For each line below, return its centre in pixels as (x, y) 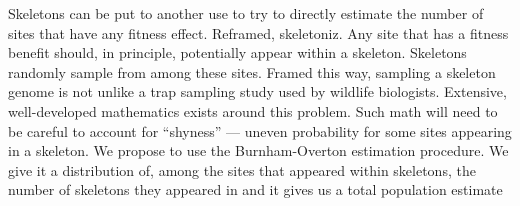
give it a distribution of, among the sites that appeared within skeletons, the (242, 169)
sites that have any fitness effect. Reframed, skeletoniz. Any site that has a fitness (258, 32)
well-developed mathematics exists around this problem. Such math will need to (253, 110)
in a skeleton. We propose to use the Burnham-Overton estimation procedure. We (258, 150)
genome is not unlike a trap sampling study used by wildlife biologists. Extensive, (257, 91)
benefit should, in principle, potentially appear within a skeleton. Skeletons (237, 52)
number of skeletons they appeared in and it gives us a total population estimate (255, 189)
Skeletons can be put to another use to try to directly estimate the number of (246, 13)
